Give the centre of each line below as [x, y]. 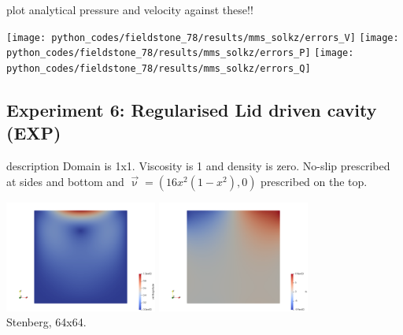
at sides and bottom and [65, 181]
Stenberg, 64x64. [46, 322]
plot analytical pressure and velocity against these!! [130, 9]
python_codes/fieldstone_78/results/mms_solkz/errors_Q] [159, 68]
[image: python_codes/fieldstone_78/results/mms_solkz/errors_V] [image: [203, 37]
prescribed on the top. [314, 181]
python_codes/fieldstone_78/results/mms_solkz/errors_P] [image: [180, 53]
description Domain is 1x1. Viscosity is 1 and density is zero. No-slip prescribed [198, 166]
